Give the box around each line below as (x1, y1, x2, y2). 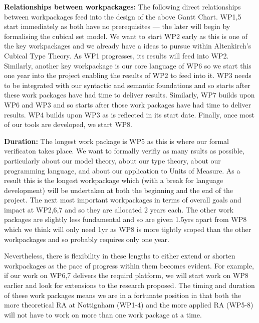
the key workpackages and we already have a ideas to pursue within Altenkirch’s (4, 40, 251, 51)
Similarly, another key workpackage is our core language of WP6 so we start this (4, 60, 251, 70)
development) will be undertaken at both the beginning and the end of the (4, 184, 233, 195)
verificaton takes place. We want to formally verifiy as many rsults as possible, (4, 145, 244, 156)
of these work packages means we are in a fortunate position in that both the (4, 289, 241, 300)
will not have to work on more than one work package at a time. (4, 309, 202, 319)
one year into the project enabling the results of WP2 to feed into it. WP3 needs (4, 70, 251, 80)
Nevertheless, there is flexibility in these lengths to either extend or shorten (4, 250, 235, 261)
